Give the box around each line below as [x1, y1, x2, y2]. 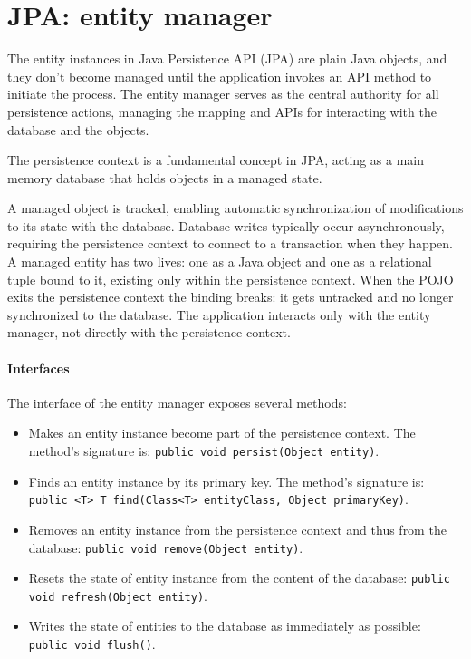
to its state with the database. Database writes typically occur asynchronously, [7, 216, 445, 235]
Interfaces [7, 358, 70, 377]
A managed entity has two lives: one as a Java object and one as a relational [7, 252, 432, 271]
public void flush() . [28, 635, 156, 654]
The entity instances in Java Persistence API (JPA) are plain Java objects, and [7, 49, 447, 68]
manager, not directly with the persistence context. [7, 323, 291, 342]
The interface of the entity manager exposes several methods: [7, 392, 347, 412]
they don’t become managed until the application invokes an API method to [7, 66, 432, 85]
